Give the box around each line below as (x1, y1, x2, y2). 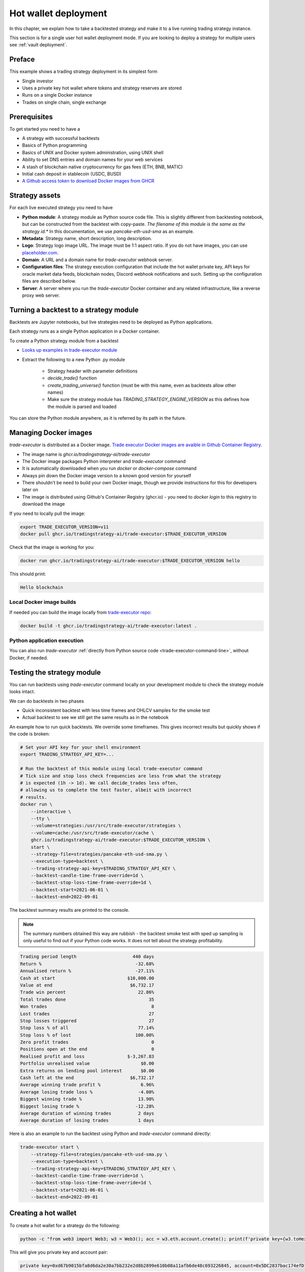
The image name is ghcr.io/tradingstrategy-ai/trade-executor (22, 451, 150, 457)
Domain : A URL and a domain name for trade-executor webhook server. (22, 257, 173, 263)
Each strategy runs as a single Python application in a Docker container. (9, 328, 160, 334)
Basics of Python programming (22, 142, 87, 149)
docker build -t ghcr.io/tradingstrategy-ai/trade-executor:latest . (20, 623, 197, 628)
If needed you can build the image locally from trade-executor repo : (9, 609, 152, 615)
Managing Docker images (9, 428, 93, 437)
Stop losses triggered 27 (20, 1018, 155, 1024)
